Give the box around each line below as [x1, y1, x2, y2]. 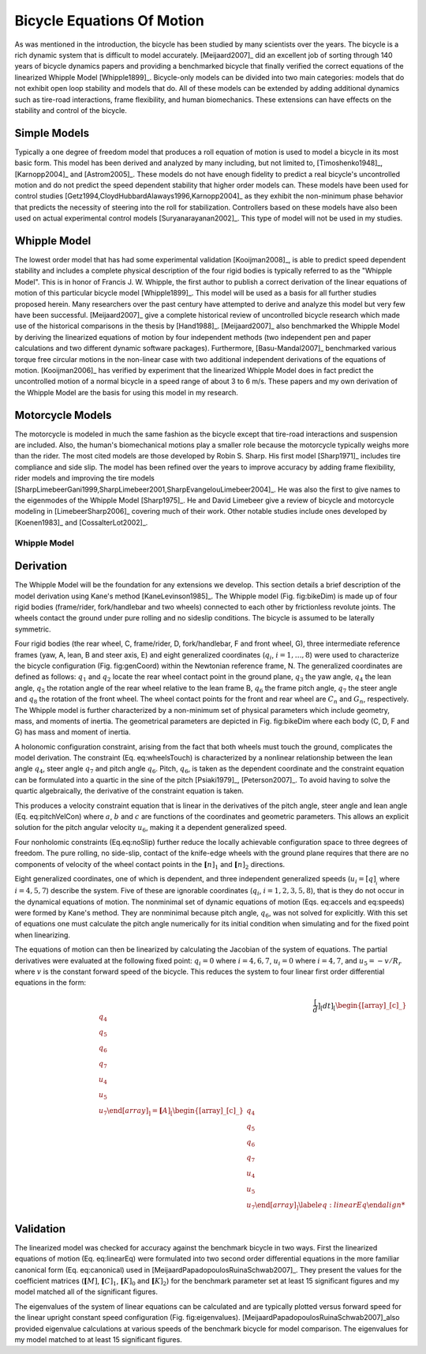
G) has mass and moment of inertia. [14, 727, 132, 737]
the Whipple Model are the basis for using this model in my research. [14, 387, 238, 397]
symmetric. [14, 624, 51, 634]
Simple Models [14, 126, 90, 140]
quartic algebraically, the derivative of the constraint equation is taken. [14, 786, 245, 796]
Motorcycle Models [14, 408, 112, 422]
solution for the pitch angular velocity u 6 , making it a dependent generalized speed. [14, 823, 287, 834]
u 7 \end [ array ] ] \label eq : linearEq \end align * [246, 1200, 405, 1211]
